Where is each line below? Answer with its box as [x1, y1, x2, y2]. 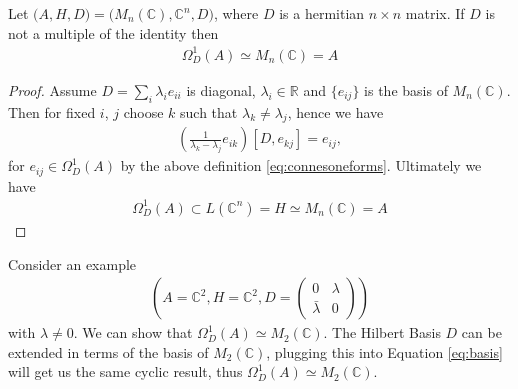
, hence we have [287, 101, 384, 122]
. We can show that [73, 322, 193, 343]
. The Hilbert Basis [323, 322, 441, 343]
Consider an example [8, 253, 137, 274]
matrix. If [405, 3, 465, 23]
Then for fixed [8, 101, 96, 122]
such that [180, 101, 238, 122]
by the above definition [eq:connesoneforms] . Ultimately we [120, 155, 482, 176]
